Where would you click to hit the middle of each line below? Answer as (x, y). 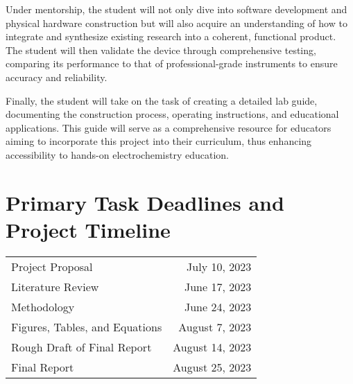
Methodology (43, 306)
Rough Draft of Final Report (81, 347)
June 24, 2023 (218, 306)
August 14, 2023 (212, 347)
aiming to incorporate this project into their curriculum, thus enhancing (159, 141)
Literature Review (55, 286)
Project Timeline (88, 229)
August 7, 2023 (215, 326)
